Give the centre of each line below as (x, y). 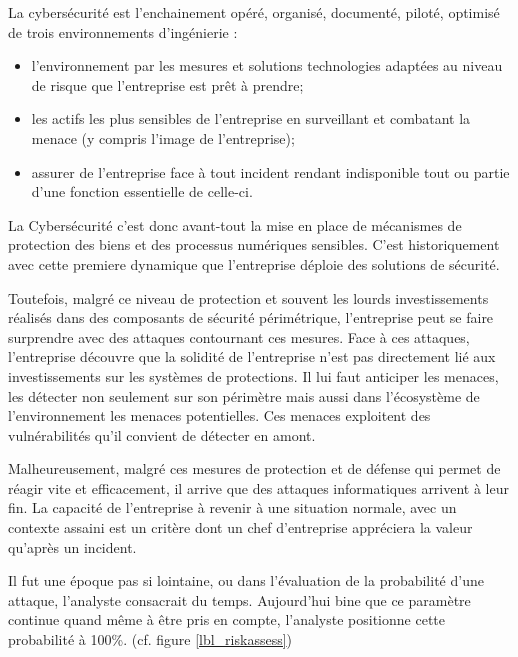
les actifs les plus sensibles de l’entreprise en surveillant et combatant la (251, 118)
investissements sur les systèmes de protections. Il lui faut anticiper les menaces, (253, 375)
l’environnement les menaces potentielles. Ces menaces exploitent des (219, 415)
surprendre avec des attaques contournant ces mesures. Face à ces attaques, (239, 336)
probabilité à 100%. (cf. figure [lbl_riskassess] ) (150, 639)
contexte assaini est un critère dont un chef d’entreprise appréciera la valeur (240, 527)
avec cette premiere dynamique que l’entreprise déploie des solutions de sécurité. (254, 263)
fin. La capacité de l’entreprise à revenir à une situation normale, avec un (232, 507)
